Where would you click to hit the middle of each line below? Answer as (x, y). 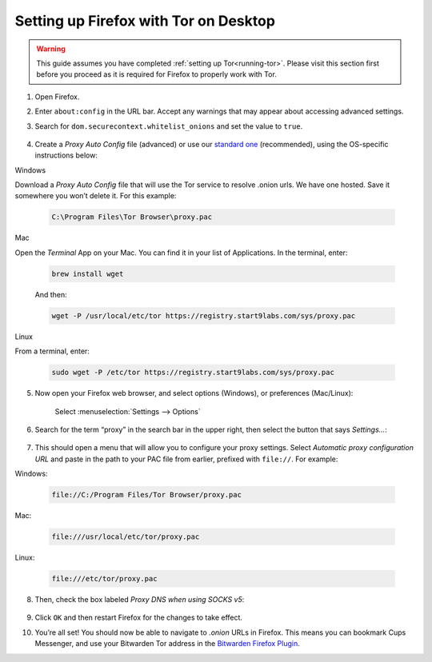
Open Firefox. (57, 97)
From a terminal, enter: (52, 351)
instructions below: (66, 155)
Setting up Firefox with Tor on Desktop (145, 21)
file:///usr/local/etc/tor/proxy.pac (126, 537)
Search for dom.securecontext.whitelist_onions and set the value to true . (169, 126)
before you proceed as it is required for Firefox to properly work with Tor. (157, 74)
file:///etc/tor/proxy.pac (104, 578)
